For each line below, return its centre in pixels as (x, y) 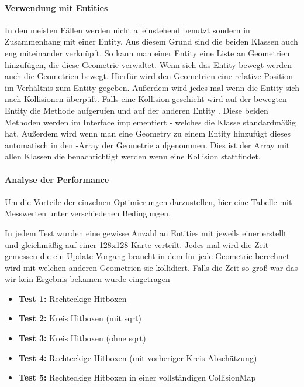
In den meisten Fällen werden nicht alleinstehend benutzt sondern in (127, 30)
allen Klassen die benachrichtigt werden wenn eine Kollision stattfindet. (133, 156)
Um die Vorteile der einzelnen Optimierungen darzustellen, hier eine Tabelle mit (148, 201)
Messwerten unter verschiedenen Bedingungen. (88, 213)
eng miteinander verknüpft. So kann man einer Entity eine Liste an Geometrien (147, 52)
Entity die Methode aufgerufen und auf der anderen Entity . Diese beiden (137, 110)
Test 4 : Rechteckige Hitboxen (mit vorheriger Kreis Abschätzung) (138, 357)
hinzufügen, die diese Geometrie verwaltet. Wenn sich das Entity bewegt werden (148, 64)
